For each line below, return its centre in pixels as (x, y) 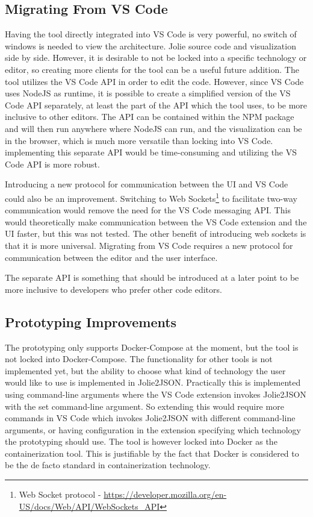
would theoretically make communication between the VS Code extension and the (156, 221)
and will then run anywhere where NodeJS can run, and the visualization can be (153, 128)
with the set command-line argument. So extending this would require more (144, 406)
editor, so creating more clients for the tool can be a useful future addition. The (152, 69)
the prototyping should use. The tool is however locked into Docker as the (141, 441)
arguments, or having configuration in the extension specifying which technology (153, 429)
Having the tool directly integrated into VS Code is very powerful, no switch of (151, 34)
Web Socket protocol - (60, 494)
